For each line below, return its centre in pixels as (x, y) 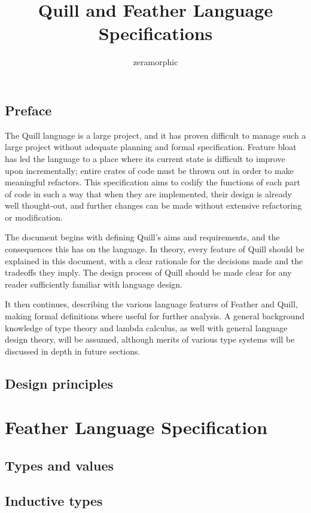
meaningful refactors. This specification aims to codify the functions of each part (153, 182)
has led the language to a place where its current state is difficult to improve (145, 158)
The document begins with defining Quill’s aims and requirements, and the (142, 237)
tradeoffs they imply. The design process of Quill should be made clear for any (148, 272)
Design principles (59, 383)
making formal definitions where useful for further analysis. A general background (155, 316)
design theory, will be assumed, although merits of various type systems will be (150, 339)
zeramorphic (155, 62)
